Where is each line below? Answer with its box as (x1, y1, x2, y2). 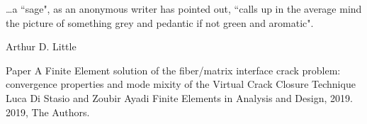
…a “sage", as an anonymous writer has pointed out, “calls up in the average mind (6, 1, 362, 16)
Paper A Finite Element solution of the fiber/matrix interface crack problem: (6, 62, 341, 77)
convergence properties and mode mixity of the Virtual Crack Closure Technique (6, 77, 356, 91)
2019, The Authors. (6, 104, 90, 119)
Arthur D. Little (6, 39, 77, 54)
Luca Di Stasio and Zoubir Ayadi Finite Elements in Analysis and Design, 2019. (6, 90, 353, 105)
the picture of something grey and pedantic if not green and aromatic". (6, 15, 314, 30)
